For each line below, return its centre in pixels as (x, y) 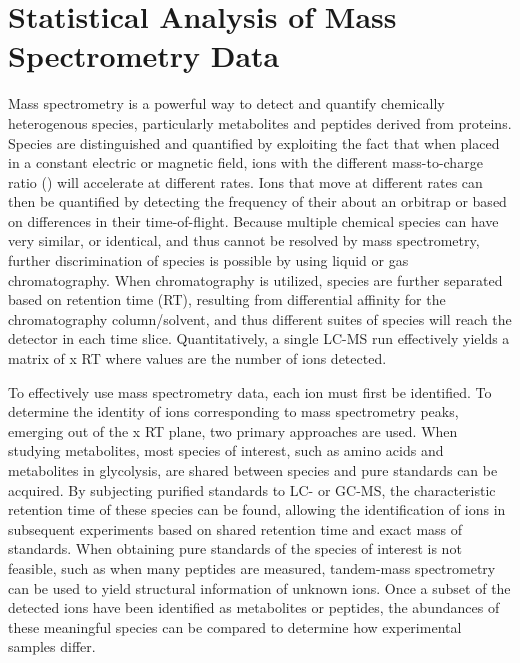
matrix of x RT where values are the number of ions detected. (197, 358)
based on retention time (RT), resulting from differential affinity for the (227, 299)
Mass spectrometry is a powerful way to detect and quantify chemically (226, 103)
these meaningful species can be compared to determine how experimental (235, 626)
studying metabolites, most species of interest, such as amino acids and (226, 450)
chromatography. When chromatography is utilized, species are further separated (255, 279)
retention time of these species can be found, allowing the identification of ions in (257, 509)
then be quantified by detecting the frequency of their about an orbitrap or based (257, 201)
